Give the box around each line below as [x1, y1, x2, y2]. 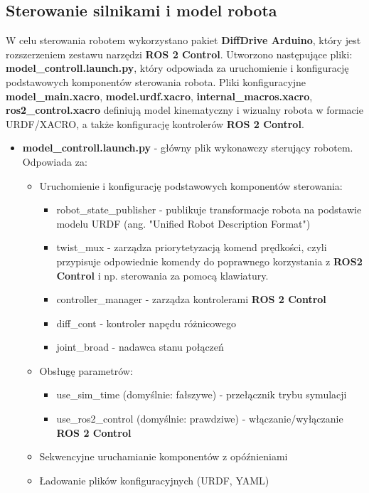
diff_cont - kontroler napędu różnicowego [56, 315, 236, 330]
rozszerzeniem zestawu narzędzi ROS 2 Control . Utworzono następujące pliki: [6, 46, 353, 61]
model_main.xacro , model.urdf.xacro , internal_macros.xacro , [6, 88, 313, 103]
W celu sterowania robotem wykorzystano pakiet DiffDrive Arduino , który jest [6, 33, 361, 48]
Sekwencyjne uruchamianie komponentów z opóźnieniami [39, 449, 288, 464]
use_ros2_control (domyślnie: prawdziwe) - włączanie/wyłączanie [56, 411, 343, 426]
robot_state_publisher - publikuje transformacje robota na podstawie [56, 202, 362, 217]
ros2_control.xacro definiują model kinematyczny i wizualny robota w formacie [6, 102, 363, 117]
